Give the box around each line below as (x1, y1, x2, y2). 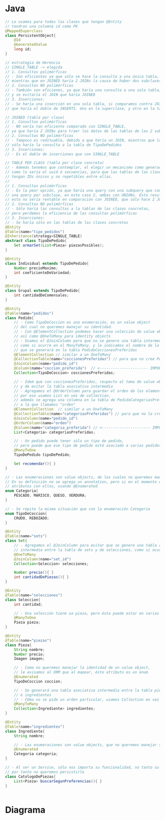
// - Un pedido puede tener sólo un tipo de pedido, (14, 439, 124, 444)
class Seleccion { (5, 597, 41, 602)
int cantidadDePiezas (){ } (14, 575, 69, 580)
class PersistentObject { (5, 33, 56, 38)
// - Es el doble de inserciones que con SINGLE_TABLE (5, 151, 120, 157)
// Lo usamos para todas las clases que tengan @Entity (5, 19, 122, 24)
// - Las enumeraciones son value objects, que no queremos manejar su (14, 742, 164, 747)
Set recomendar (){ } (14, 461, 56, 466)
